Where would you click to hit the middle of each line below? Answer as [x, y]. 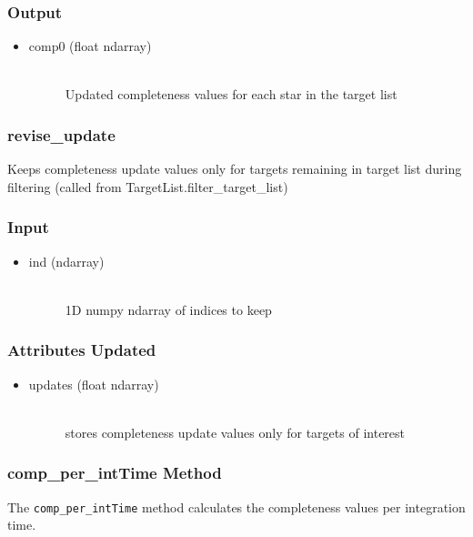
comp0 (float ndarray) [90, 46]
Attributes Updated [82, 350]
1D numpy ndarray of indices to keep [168, 309]
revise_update [61, 134]
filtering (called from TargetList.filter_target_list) [148, 186]
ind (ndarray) [66, 261]
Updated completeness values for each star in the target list [231, 94]
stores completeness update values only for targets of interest [235, 432]
